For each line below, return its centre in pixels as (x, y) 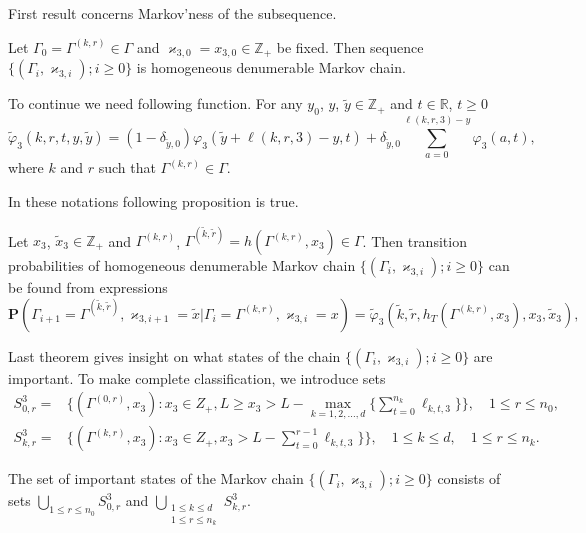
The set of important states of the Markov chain (156, 478)
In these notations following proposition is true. (153, 200)
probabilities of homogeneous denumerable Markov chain (182, 265)
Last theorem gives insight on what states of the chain (174, 355)
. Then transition (414, 240)
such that (127, 167)
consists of (469, 478)
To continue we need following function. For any (155, 103)
